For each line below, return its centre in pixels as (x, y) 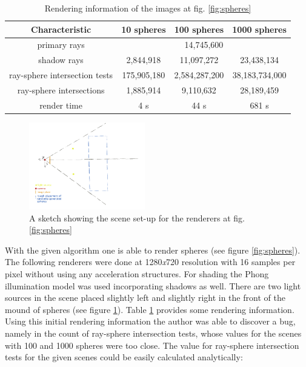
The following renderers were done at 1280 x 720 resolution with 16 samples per (150, 262)
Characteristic (61, 29)
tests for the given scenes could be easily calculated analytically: (124, 357)
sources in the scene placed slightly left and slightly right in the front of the (145, 298)
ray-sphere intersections (61, 89)
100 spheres (199, 29)
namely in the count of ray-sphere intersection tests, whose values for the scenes (153, 333)
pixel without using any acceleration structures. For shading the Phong (137, 273)
